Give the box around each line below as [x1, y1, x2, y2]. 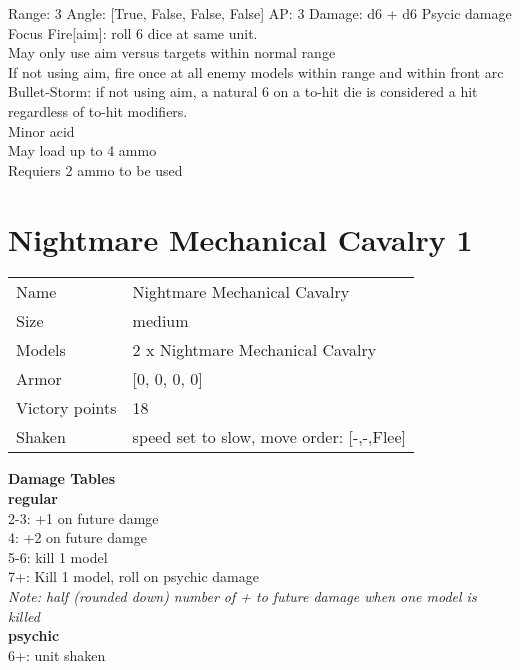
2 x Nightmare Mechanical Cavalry [132, 338, 377, 362]
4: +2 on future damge [8, 527, 147, 548]
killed [8, 605, 40, 626]
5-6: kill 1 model [8, 546, 108, 567]
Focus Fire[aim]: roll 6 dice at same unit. [8, 22, 258, 43]
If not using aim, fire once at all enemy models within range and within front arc [8, 61, 504, 82]
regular [8, 488, 58, 509]
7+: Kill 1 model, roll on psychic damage [8, 566, 259, 587]
